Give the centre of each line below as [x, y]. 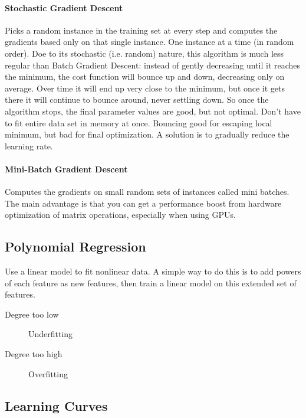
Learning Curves [56, 405]
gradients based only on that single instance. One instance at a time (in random [149, 42]
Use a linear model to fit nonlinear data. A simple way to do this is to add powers [153, 271]
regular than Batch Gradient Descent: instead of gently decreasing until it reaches [153, 65]
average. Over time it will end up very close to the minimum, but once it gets [145, 88]
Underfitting [51, 334]
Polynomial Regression [75, 246]
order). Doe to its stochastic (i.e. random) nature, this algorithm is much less [144, 53]
